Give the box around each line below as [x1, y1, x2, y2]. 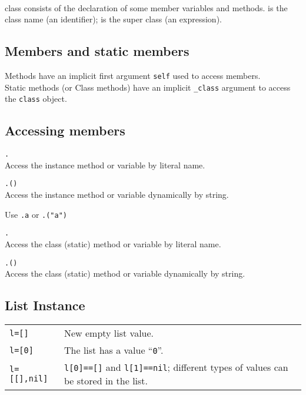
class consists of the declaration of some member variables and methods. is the [5, 1, 288, 14]
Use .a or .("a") [5, 208, 67, 220]
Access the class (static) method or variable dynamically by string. [5, 267, 245, 280]
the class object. [5, 92, 67, 105]
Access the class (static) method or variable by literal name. [5, 237, 221, 250]
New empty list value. [64, 326, 154, 340]
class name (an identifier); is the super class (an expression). [5, 13, 222, 25]
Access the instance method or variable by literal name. [5, 158, 205, 171]
